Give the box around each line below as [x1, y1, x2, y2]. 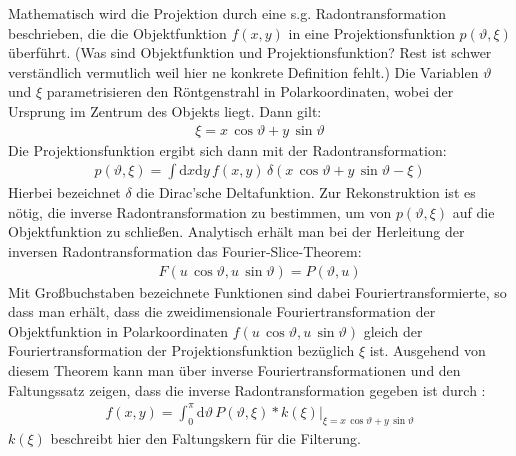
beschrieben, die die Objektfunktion [8, 22, 227, 43]
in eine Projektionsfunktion [288, 22, 455, 43]
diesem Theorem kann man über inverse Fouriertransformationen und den [8, 360, 461, 380]
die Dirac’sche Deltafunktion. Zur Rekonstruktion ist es [136, 182, 476, 203]
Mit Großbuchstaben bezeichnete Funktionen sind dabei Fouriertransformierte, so [8, 281, 507, 302]
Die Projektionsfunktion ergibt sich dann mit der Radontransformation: [8, 139, 447, 160]
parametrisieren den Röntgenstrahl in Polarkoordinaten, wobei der [46, 81, 454, 102]
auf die [452, 201, 495, 222]
